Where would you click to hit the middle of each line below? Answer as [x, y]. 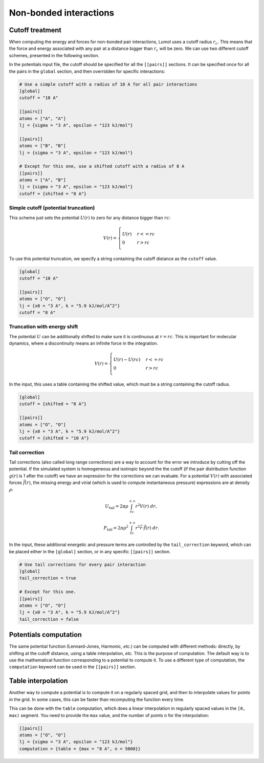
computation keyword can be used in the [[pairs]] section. [73, 667]
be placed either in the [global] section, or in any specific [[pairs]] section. [90, 551]
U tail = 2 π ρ [117, 507]
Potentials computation [45, 635]
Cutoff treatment [35, 30]
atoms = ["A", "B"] [43, 180]
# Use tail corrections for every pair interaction [83, 564]
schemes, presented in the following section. [54, 55]
